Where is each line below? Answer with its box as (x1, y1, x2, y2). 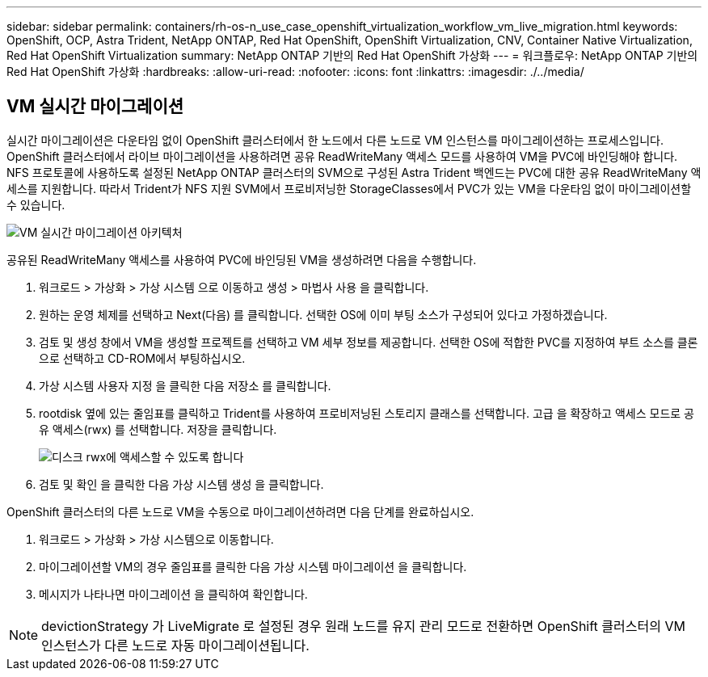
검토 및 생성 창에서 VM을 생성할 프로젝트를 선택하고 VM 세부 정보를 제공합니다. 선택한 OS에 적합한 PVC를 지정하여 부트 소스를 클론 (39, 334, 698, 349)
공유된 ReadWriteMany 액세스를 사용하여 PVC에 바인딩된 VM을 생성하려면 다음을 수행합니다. (6, 252, 477, 267)
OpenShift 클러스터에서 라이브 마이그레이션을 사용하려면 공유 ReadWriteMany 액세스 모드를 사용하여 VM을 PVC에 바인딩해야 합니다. (6, 149, 678, 163)
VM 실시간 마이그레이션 (6, 96, 184, 117)
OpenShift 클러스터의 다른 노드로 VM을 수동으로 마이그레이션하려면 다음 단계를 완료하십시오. (6, 504, 474, 519)
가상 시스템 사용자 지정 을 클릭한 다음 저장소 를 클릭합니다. (39, 378, 331, 393)
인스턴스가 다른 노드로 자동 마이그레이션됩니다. (41, 637, 310, 654)
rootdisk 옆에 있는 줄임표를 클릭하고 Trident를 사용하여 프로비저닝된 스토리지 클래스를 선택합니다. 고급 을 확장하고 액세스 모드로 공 (39, 406, 694, 420)
